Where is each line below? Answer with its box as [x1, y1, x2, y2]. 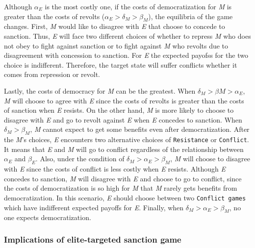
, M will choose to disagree [170, 153, 250, 164]
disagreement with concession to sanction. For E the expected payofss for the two [4, 50, 248, 60]
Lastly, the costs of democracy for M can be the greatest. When [4, 85, 196, 96]
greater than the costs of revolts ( [4, 11, 105, 21]
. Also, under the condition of [35, 153, 125, 164]
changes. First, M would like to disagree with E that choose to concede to [4, 21, 225, 31]
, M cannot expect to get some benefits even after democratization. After [30, 124, 250, 134]
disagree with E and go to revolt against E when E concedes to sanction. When [4, 114, 242, 124]
